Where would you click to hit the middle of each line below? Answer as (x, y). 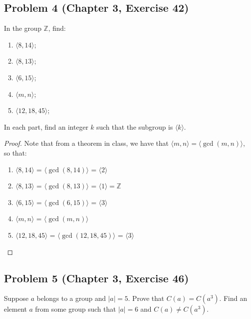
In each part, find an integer (46, 126)
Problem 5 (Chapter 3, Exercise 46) (96, 278)
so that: (15, 152)
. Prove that (146, 298)
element (16, 309)
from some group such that (75, 309)
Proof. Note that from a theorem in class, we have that (86, 143)
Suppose (16, 298)
